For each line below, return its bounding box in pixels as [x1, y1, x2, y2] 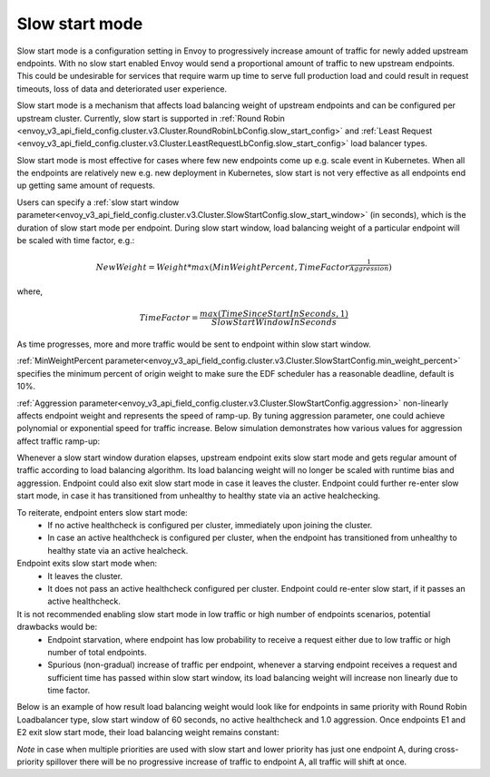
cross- [434, 743, 459, 754]
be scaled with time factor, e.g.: [16, 235, 135, 246]
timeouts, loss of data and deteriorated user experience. [16, 83, 227, 94]
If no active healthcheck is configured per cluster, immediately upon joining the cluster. [47, 520, 373, 531]
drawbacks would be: [16, 622, 98, 633]
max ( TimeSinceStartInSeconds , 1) [200, 309, 349, 320]
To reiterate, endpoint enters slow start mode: [16, 507, 188, 517]
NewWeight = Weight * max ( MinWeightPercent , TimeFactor [95, 262, 349, 272]
